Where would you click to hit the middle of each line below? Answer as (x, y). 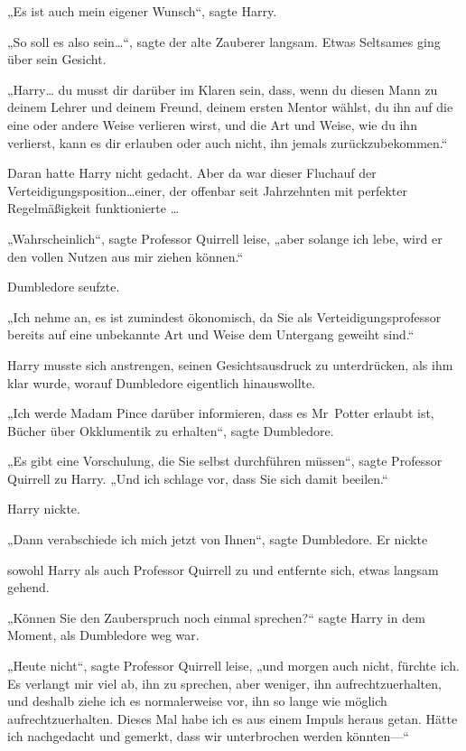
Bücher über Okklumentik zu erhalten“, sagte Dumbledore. (171, 430)
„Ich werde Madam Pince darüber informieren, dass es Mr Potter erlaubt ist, (221, 413)
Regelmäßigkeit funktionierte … (93, 208)
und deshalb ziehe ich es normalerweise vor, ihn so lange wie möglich (197, 701)
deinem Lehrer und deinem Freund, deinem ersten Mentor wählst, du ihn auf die (230, 107)
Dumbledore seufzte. (64, 287)
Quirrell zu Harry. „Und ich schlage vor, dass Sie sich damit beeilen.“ (198, 478)
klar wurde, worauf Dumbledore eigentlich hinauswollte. (162, 382)
